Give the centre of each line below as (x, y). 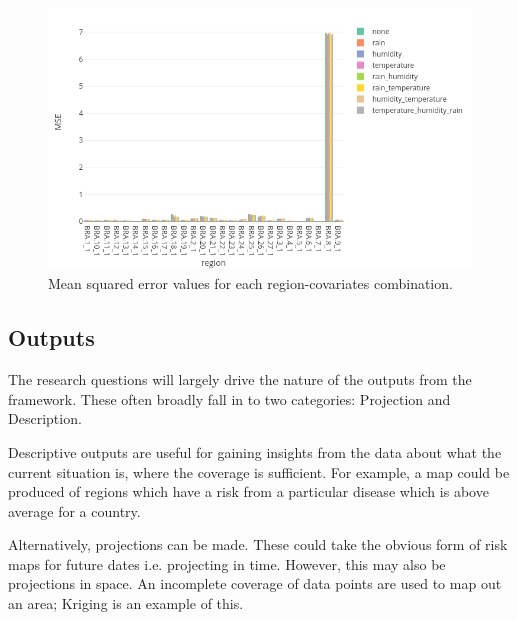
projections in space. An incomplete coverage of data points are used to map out (255, 583)
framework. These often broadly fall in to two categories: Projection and (229, 398)
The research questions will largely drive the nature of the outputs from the (240, 379)
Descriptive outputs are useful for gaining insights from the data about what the (255, 451)
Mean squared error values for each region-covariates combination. (250, 283)
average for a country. (74, 510)
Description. (45, 418)
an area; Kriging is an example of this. (126, 603)
